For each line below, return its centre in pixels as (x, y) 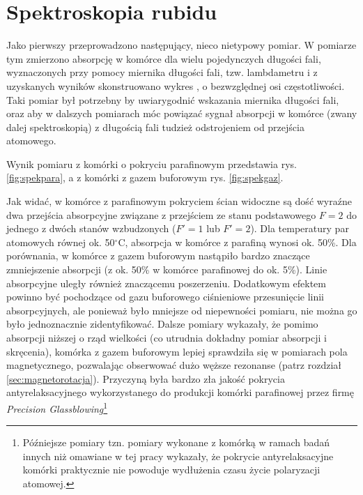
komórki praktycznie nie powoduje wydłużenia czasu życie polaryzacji (171, 470)
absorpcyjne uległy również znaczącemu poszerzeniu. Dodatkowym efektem (166, 283)
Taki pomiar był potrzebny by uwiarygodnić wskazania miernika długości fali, (173, 99)
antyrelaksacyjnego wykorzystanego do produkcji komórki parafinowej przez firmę (180, 392)
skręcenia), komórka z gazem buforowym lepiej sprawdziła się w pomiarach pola (177, 351)
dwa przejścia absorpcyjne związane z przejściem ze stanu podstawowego (161, 214)
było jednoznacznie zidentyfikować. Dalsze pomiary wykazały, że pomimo (162, 324)
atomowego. (31, 140)
